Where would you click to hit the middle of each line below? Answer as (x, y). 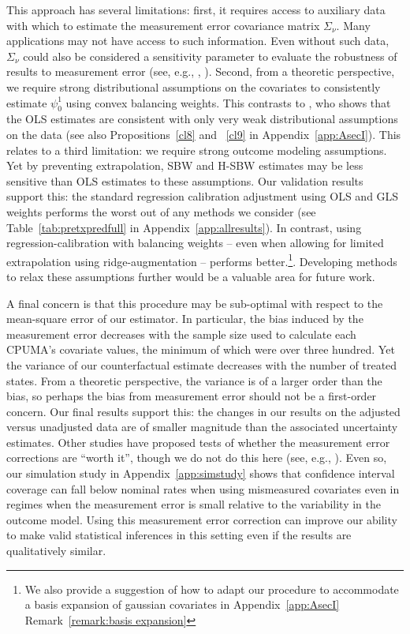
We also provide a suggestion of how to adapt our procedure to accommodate (212, 589)
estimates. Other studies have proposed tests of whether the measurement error (198, 442)
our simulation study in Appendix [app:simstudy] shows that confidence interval (201, 473)
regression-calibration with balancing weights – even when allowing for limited (195, 243)
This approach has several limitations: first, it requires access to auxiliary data (196, 9)
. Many (353, 25)
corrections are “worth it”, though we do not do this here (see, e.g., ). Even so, (197, 458)
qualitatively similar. (56, 551)
